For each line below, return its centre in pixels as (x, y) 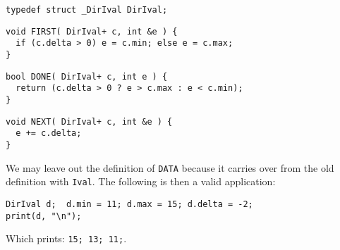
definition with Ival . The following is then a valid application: (141, 181)
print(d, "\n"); (44, 216)
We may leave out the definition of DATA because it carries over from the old (170, 167)
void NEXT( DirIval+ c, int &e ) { (89, 121)
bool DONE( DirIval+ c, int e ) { (87, 76)
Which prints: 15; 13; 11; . (66, 238)
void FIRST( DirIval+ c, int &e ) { (92, 31)
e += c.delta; (49, 133)
